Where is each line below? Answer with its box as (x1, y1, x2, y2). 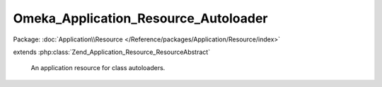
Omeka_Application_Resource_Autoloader (13, 11, 268, 26)
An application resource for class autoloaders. (30, 64, 166, 72)
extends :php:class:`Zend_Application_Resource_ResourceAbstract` (13, 48, 211, 56)
